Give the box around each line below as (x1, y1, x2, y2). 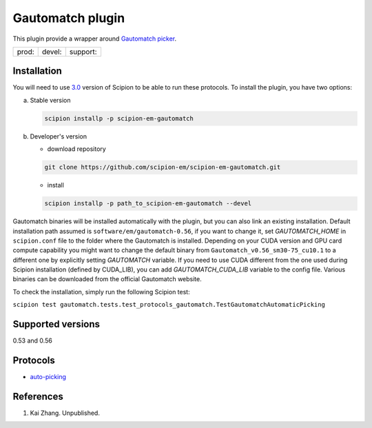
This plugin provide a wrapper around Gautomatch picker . (12, 34, 177, 43)
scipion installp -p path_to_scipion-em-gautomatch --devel (44, 200, 252, 207)
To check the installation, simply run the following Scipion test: (12, 287, 190, 296)
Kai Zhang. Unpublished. (30, 409, 100, 417)
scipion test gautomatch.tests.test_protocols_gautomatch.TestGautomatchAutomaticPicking (12, 300, 325, 309)
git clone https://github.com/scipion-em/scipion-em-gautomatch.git (44, 163, 281, 172)
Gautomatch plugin (12, 10, 125, 26)
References (12, 390, 63, 402)
